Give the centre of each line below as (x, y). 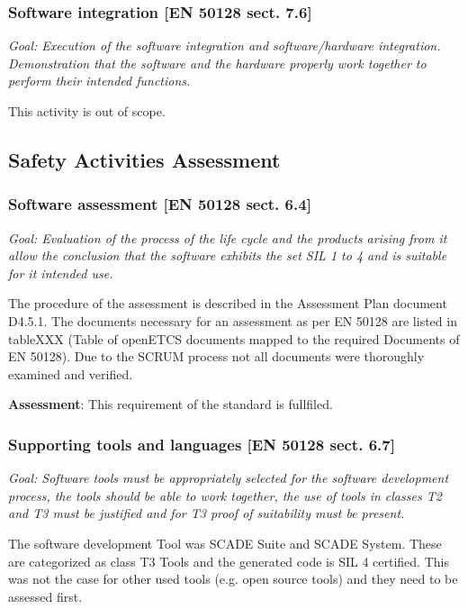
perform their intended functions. (99, 81)
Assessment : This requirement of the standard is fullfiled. (171, 404)
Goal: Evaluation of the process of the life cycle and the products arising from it (228, 237)
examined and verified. (71, 373)
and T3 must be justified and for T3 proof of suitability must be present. (207, 513)
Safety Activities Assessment (144, 159)
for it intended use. (61, 273)
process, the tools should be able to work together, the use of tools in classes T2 (225, 495)
